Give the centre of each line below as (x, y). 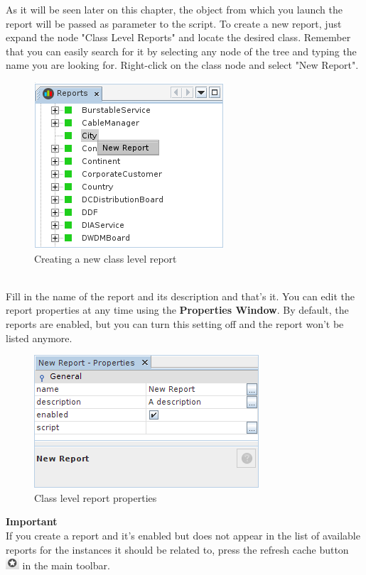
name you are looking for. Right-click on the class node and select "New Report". (182, 65)
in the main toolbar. (66, 565)
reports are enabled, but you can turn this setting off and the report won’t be (175, 323)
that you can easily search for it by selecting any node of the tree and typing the (181, 51)
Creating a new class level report (106, 258)
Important (32, 521)
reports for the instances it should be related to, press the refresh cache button (177, 549)
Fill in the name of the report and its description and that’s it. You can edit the (180, 296)
